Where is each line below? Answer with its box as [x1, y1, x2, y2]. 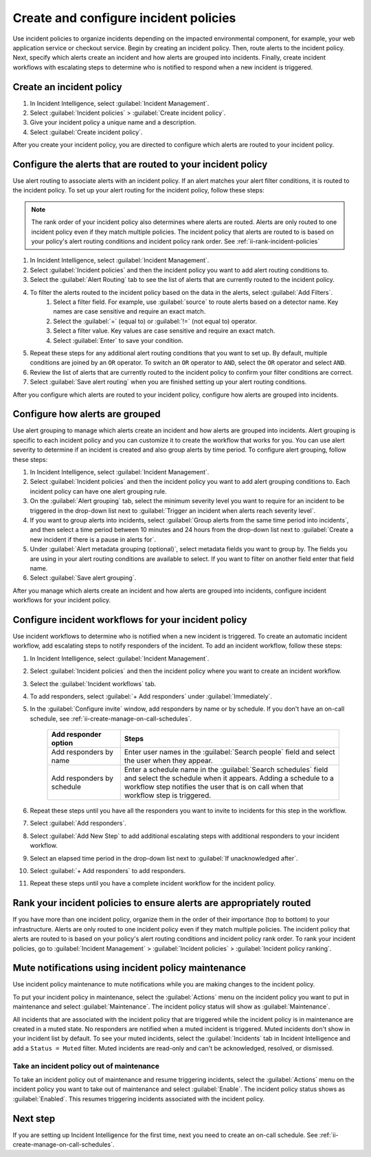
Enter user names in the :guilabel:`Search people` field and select [124, 747, 336, 757]
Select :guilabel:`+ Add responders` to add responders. [30, 867, 186, 875]
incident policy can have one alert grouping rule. [30, 487, 168, 495]
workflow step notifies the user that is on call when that [124, 782, 304, 792]
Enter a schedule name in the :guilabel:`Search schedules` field [124, 765, 328, 775]
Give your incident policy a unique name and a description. [30, 118, 196, 126]
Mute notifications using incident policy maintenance [12, 962, 247, 974]
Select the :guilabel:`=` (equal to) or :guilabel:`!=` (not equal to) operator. [53, 317, 258, 325]
